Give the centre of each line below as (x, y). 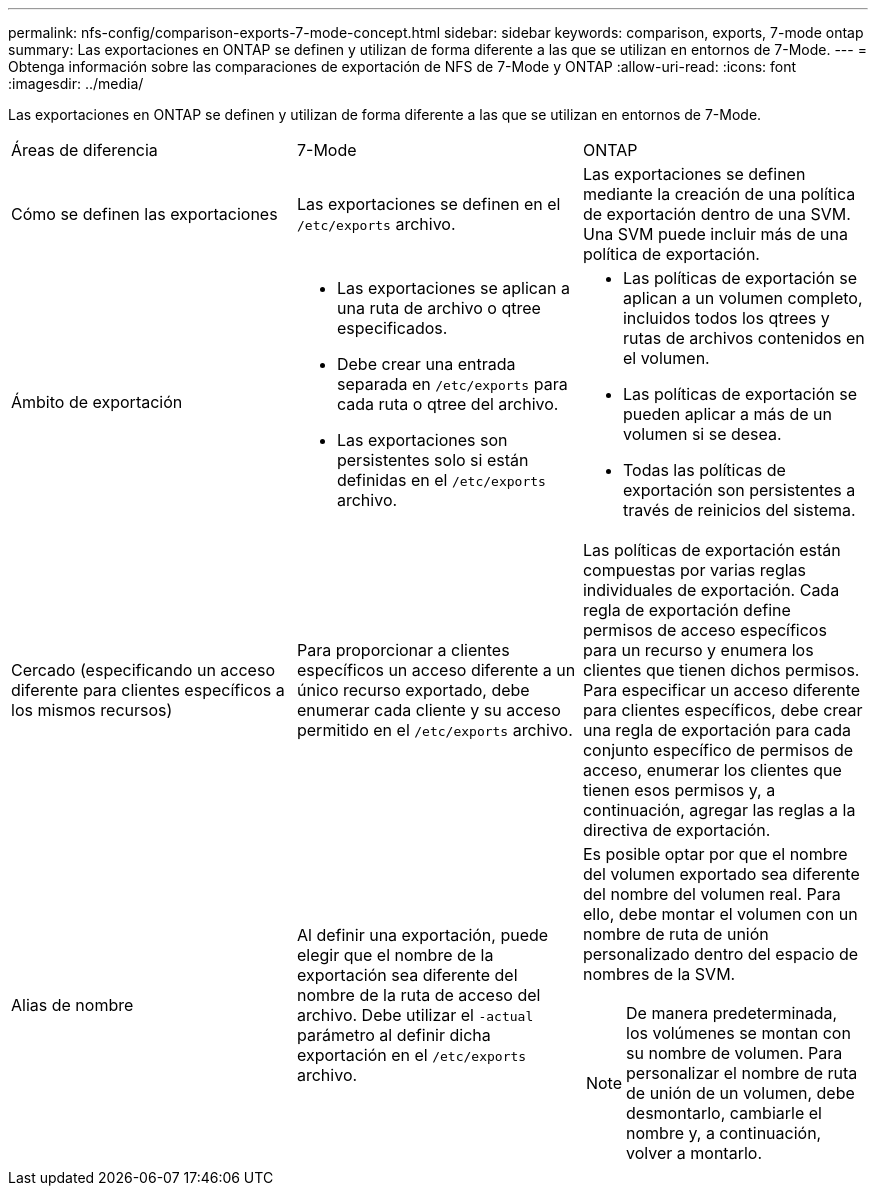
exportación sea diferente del (407, 975)
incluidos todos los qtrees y (726, 318)
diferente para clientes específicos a (148, 690)
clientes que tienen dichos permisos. (721, 670)
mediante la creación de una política (719, 194)
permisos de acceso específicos (704, 630)
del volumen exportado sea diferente (721, 874)
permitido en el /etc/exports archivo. (434, 730)
